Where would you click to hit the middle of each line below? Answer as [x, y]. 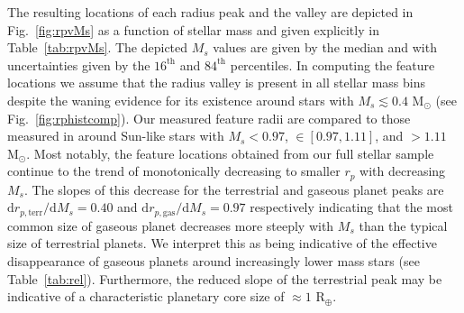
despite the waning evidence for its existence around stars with [181, 100]
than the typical [403, 225]
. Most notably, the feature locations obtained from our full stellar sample [230, 153]
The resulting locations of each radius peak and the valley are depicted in [210, 12]
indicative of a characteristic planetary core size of [146, 296]
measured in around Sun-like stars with [116, 136]
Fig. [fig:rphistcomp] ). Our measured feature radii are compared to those [209, 118]
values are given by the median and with [325, 47]
